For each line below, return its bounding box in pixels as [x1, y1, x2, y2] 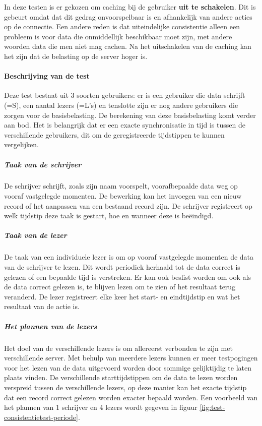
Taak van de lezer [4, 230, 67, 240]
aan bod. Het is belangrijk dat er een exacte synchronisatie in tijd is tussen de [4, 119, 245, 130]
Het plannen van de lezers [4, 321, 97, 331]
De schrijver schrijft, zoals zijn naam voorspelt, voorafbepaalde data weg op [4, 180, 238, 191]
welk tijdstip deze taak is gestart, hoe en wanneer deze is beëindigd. [4, 210, 214, 221]
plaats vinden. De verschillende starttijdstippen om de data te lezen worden [4, 372, 238, 383]
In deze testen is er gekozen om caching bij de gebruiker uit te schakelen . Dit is [4, 2, 256, 12]
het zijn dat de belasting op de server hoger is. [4, 50, 148, 61]
